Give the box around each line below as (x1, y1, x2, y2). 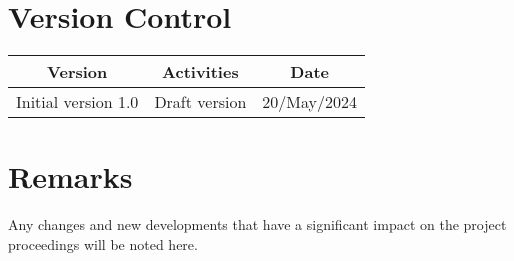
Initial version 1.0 (16, 90, 139, 114)
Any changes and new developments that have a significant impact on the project (8, 214, 507, 235)
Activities (162, 60, 239, 84)
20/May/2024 (262, 90, 358, 114)
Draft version (154, 90, 247, 114)
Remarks (8, 156, 133, 197)
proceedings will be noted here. (8, 233, 198, 254)
